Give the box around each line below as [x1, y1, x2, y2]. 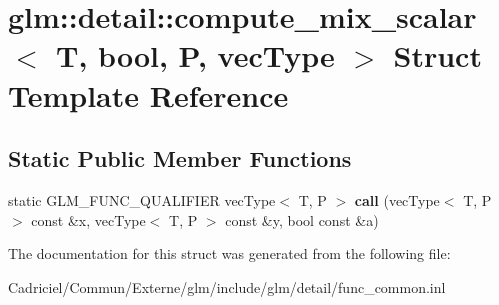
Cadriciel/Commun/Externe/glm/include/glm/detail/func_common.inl [8, 276, 446, 297]
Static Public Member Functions [8, 143, 352, 174]
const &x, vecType [31, 209, 146, 230]
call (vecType [354, 189, 440, 210]
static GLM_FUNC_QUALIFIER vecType [8, 189, 276, 210]
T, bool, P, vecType [56, 35, 335, 76]
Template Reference [8, 74, 289, 115]
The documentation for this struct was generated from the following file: [8, 243, 451, 264]
